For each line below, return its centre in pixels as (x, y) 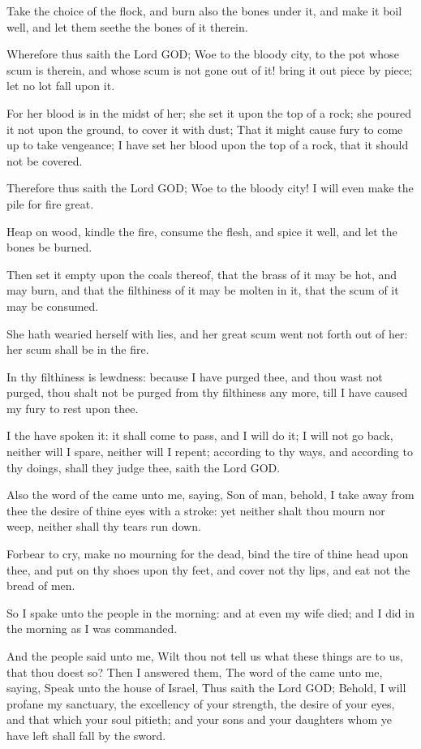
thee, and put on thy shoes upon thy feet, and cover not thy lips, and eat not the (208, 569)
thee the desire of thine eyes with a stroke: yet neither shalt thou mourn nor (196, 510)
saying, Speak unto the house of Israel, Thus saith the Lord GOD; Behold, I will (206, 688)
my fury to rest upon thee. (73, 408)
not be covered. (45, 160)
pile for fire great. (50, 203)
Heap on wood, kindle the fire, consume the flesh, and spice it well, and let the (202, 231)
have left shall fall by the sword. (86, 735)
